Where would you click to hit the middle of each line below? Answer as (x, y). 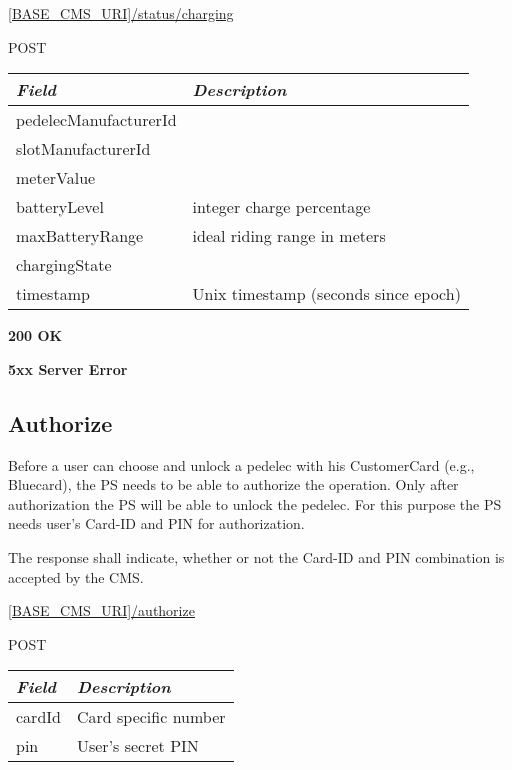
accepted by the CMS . (76, 576)
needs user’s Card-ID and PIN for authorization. (156, 523)
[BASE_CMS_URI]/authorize (101, 610)
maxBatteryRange (80, 236)
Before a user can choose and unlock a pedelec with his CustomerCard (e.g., (241, 464)
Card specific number (151, 717)
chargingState (64, 265)
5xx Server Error (68, 368)
